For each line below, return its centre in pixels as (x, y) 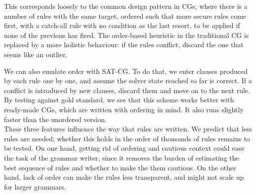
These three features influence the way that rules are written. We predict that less (128, 129)
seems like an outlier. (36, 54)
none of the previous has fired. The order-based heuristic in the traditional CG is (127, 35)
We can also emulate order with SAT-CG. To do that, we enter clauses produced (126, 71)
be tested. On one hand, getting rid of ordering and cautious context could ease (124, 148)
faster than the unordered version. (55, 119)
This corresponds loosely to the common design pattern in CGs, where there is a (126, 6)
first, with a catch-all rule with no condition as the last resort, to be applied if (122, 25)
